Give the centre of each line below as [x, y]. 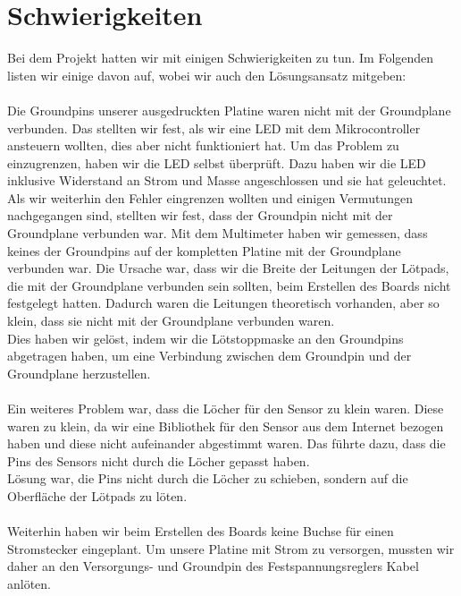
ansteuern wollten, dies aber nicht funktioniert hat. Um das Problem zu [203, 145]
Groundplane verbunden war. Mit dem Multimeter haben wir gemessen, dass [218, 233]
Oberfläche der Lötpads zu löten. [97, 495]
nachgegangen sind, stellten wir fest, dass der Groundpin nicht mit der [200, 215]
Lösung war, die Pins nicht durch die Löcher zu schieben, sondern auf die [208, 478]
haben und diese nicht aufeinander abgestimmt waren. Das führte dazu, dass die [226, 443]
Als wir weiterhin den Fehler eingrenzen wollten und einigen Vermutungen [210, 197]
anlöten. [29, 583]
